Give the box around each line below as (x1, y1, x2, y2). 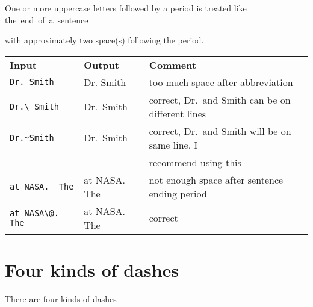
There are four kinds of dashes (5, 292, 117, 305)
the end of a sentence (5, 13, 88, 26)
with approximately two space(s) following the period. (5, 34, 204, 46)
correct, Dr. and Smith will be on (149, 123, 291, 138)
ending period (149, 186, 207, 200)
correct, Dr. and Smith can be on (149, 92, 291, 107)
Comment (149, 57, 197, 72)
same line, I (149, 137, 198, 152)
